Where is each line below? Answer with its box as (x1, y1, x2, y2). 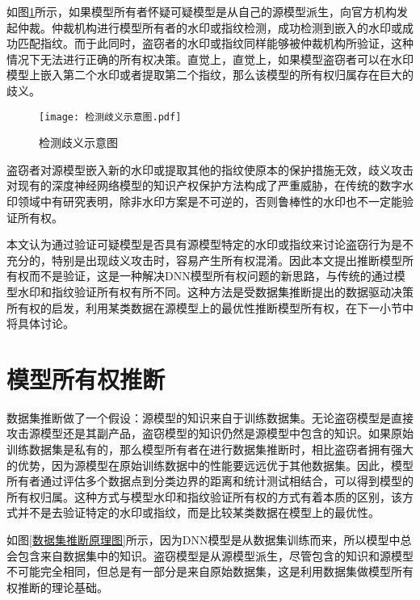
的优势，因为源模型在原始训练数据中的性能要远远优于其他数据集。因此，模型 (6, 456, 414, 473)
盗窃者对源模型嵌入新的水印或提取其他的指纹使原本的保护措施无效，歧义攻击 (6, 161, 414, 178)
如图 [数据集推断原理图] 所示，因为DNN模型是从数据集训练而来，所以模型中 (6, 531, 401, 548)
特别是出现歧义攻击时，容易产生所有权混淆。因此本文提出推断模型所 (51, 251, 414, 268)
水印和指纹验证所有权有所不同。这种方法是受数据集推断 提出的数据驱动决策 (17, 283, 414, 300)
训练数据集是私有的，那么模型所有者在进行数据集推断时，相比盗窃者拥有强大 (6, 441, 414, 458)
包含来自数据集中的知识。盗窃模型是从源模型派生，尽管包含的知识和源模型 (17, 547, 414, 564)
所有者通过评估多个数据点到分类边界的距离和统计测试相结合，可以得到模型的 (6, 472, 414, 489)
